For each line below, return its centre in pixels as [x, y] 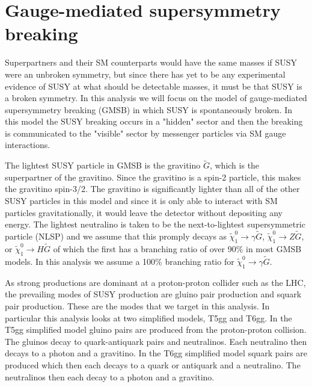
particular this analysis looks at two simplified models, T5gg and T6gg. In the [148, 317]
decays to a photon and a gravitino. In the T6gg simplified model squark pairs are [156, 353]
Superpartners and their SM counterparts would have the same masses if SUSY [151, 62]
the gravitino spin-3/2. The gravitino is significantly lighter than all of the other [152, 189]
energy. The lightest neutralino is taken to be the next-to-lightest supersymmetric [155, 224]
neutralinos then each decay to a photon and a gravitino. [110, 376]
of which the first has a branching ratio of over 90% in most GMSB [177, 249]
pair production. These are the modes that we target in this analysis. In [137, 306]
